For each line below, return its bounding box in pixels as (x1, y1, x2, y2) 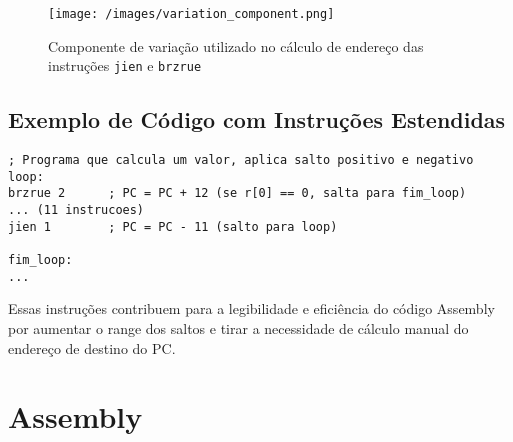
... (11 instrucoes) (8, 203, 145, 218)
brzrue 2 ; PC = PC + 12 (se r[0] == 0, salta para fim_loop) (8, 186, 467, 201)
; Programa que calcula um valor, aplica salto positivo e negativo (8, 153, 474, 168)
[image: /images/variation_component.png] (48, 7, 335, 21)
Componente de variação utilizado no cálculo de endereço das (48, 35, 424, 56)
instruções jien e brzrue (48, 55, 202, 76)
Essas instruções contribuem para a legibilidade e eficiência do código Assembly (8, 298, 495, 319)
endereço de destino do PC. (8, 337, 176, 358)
